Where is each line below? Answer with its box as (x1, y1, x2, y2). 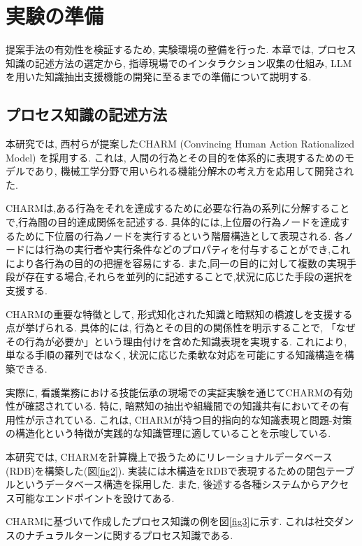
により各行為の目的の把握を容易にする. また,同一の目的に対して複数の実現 (6, 255, 347, 270)
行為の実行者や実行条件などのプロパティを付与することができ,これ (44, 242, 351, 257)
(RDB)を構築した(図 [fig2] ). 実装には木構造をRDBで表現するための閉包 (6, 463, 326, 477)
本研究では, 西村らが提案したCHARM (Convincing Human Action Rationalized (6, 136, 354, 151)
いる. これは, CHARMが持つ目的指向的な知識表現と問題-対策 (73, 412, 352, 426)
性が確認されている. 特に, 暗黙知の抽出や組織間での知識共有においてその (6, 398, 340, 413)
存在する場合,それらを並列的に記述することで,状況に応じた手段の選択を (24, 269, 354, 284)
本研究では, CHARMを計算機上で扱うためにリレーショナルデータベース (6, 449, 333, 464)
